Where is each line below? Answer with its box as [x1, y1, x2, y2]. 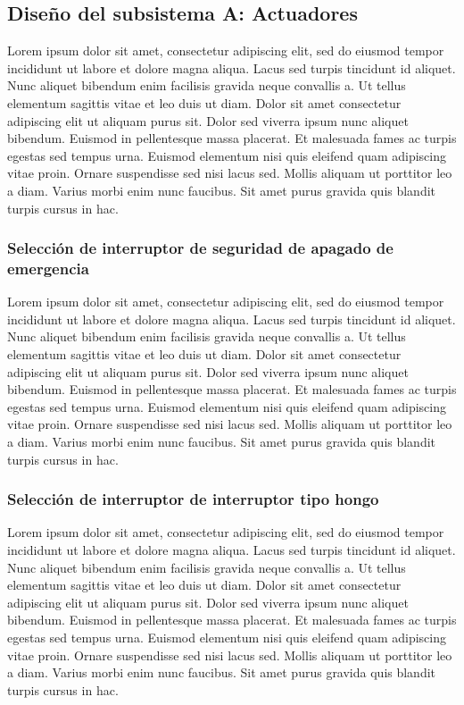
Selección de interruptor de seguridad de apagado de [7, 237, 394, 259]
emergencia [7, 256, 89, 279]
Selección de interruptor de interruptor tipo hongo [7, 488, 379, 510]
